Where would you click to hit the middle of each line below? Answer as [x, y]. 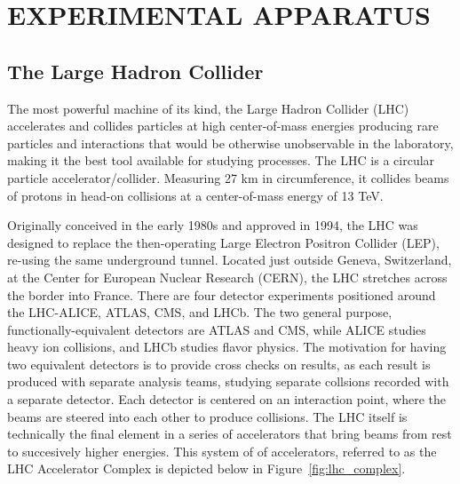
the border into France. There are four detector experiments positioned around [222, 294]
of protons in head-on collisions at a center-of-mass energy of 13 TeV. [195, 195]
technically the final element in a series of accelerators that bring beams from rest [230, 434]
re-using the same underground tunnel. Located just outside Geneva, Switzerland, [230, 260]
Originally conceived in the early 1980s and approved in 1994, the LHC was [213, 225]
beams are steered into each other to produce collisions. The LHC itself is [207, 416]
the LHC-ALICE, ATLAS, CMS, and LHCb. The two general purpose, [200, 312]
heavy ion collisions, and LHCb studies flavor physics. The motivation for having [227, 347]
